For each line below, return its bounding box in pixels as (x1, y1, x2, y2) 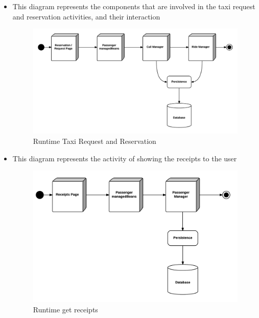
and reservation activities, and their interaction (12, 11, 160, 22)
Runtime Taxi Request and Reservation (33, 135, 156, 146)
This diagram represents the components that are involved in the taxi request (12, 1, 255, 11)
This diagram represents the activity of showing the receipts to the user (12, 153, 237, 163)
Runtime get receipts (33, 304, 98, 314)
